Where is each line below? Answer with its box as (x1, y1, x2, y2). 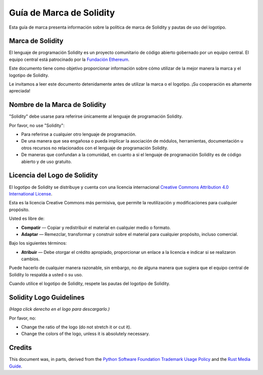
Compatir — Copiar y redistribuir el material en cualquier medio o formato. (21, 224, 171, 231)
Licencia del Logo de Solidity (9, 171, 98, 179)
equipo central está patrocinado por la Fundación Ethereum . (9, 56, 130, 62)
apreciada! (9, 88, 31, 94)
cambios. (21, 256, 40, 262)
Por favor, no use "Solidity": (9, 122, 65, 128)
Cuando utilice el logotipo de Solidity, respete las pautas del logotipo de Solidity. (9, 281, 170, 286)
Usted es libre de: (9, 215, 45, 221)
